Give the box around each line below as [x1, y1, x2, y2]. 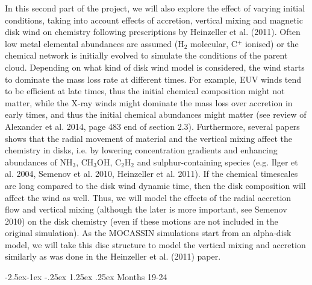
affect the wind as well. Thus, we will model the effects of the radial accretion [5, 191, 292, 203]
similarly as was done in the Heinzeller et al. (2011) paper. [5, 250, 221, 263]
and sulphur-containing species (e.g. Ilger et [137, 155, 298, 168]
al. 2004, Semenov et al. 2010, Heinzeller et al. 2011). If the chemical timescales [5, 167, 298, 180]
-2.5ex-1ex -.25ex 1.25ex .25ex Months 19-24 [5, 271, 167, 283]
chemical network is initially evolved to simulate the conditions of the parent [5, 49, 288, 62]
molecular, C [190, 37, 237, 50]
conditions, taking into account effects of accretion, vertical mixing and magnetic [5, 13, 303, 26]
